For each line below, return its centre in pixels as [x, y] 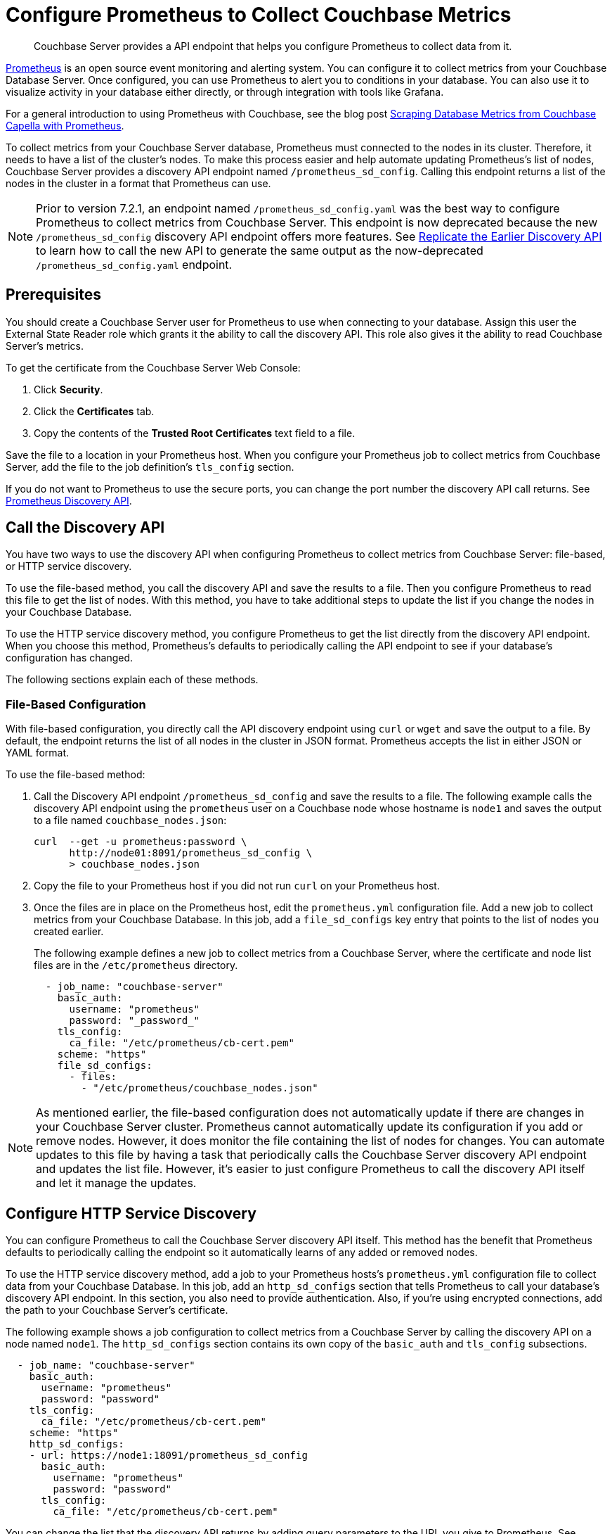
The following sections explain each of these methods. [132, 680]
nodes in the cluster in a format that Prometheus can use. [138, 183]
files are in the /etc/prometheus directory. [136, 965]
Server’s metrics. [45, 346]
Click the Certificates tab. [94, 411]
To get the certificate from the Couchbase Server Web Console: [153, 367]
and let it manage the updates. [116, 1183]
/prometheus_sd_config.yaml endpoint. [134, 264]
